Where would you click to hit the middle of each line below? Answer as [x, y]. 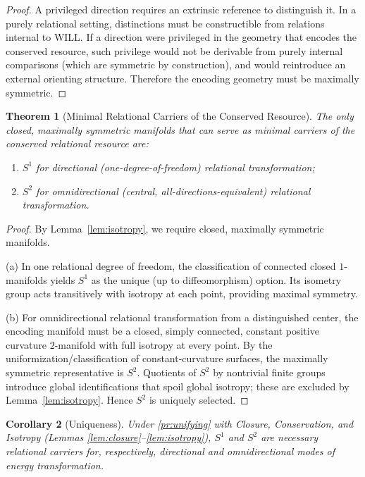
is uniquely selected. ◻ [199, 400]
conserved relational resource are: [77, 143]
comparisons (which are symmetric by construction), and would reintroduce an [176, 64]
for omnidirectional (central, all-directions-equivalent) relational [173, 191]
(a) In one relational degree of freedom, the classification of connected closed [171, 265]
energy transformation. [55, 465]
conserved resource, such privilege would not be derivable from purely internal [174, 50]
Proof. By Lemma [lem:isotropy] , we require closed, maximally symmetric [165, 228]
